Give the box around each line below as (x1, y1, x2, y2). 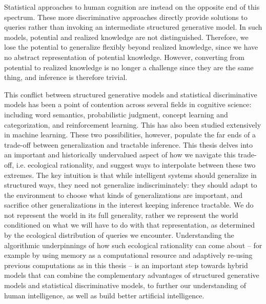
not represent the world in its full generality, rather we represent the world (4, 209, 238, 220)
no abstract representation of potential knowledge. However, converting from (4, 51, 244, 62)
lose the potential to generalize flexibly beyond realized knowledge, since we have (4, 42, 258, 52)
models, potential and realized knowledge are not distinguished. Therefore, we (4, 31, 249, 42)
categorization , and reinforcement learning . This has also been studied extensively (4, 119, 261, 130)
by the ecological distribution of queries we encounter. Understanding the (4, 230, 234, 240)
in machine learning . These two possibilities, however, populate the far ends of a (4, 129, 256, 140)
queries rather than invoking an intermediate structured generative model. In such (4, 22, 262, 32)
